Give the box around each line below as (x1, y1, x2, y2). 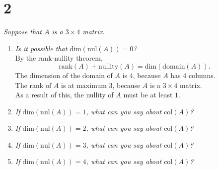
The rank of (15, 80, 52, 90)
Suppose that (3, 26, 42, 37)
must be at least (123, 89, 173, 100)
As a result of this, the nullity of (15, 89, 114, 100)
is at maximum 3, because (61, 80, 141, 90)
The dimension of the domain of (15, 70, 113, 80)
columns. (188, 70, 216, 80)
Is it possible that (15, 43, 68, 53)
